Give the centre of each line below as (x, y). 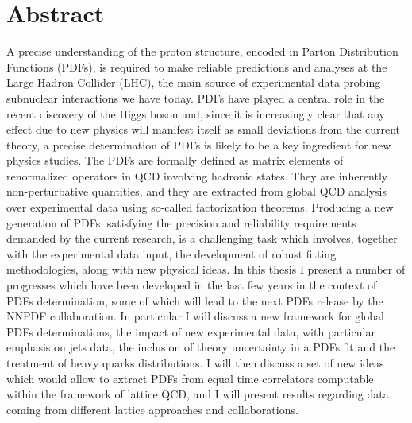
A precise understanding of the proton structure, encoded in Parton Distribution (202, 51)
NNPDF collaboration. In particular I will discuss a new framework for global (195, 316)
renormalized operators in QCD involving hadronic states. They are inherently (197, 175)
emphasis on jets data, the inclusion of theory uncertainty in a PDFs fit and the (201, 347)
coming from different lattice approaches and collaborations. (152, 409)
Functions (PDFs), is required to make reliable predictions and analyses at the (197, 66)
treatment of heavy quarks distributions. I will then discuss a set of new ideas (195, 363)
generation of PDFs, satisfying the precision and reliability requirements (181, 222)
